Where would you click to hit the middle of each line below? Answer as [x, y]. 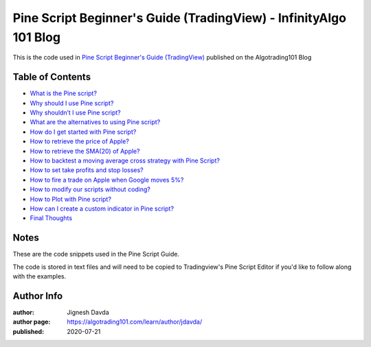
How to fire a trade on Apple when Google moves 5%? [107, 180]
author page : [32, 322]
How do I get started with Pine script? [83, 132]
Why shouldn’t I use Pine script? [76, 112]
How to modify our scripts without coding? [90, 189]
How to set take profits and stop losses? [87, 170]
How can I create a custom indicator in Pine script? [102, 208]
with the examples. [40, 276]
